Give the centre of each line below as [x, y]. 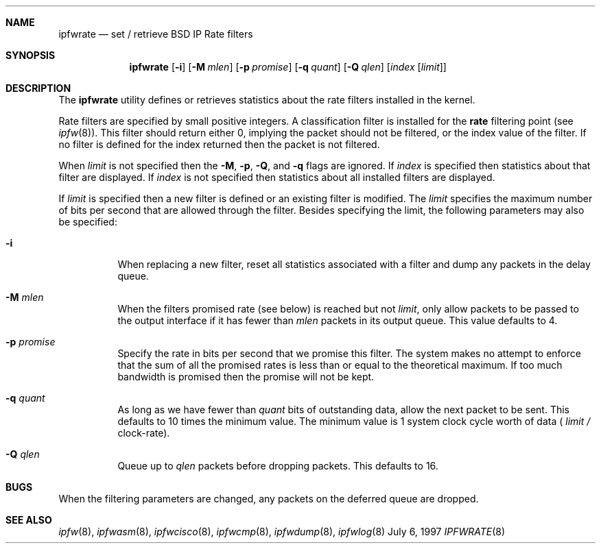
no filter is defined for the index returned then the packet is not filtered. [219, 144]
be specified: [88, 222]
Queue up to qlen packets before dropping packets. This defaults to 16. [278, 466]
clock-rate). [144, 433]
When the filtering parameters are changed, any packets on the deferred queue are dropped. [269, 499]
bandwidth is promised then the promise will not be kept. [246, 377]
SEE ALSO [29, 520]
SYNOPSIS [31, 55]
